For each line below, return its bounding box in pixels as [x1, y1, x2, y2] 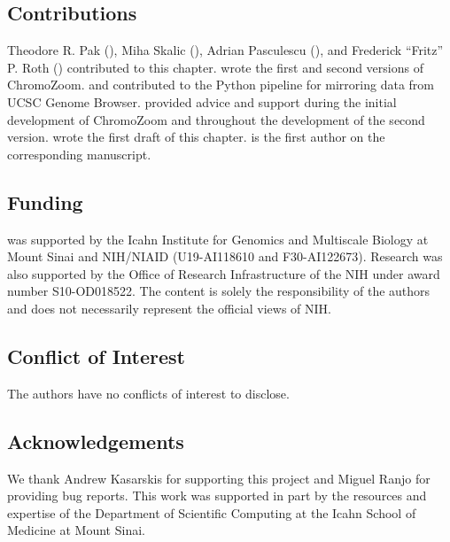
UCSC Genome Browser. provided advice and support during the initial [7, 92, 397, 111]
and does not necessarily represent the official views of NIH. [7, 298, 332, 317]
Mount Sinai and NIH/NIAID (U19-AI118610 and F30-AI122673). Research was [7, 247, 443, 266]
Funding [7, 188, 83, 215]
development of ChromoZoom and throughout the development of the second [7, 110, 425, 128]
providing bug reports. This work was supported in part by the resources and [7, 486, 427, 505]
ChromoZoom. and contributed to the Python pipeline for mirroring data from [7, 75, 434, 94]
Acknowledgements [7, 427, 184, 454]
